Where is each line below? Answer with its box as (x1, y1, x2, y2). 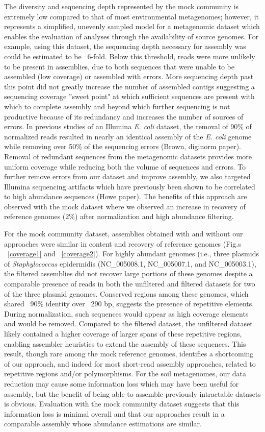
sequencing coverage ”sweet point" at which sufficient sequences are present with (4, 91, 255, 102)
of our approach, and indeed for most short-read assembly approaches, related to (4, 358, 256, 369)
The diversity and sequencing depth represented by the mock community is (4, 1, 239, 11)
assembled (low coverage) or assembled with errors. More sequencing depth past (4, 71, 254, 82)
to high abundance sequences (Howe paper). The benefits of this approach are (4, 191, 247, 202)
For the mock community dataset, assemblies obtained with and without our (4, 228, 243, 239)
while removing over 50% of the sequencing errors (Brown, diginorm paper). (4, 141, 241, 152)
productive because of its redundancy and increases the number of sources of (4, 111, 244, 122)
